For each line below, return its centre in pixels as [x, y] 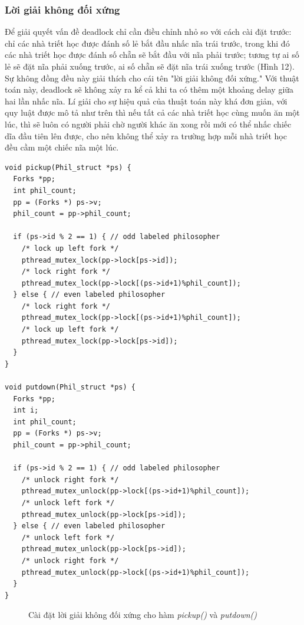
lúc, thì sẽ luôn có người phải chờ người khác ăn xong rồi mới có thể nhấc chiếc [148, 124]
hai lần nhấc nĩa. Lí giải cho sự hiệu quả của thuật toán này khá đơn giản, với [146, 101]
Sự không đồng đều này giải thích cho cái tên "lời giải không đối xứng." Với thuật [152, 78]
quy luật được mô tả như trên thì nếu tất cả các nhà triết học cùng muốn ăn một [152, 112]
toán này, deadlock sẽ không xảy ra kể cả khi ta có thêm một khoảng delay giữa [149, 89]
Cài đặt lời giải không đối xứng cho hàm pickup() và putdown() [143, 615]
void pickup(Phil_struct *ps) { [68, 167]
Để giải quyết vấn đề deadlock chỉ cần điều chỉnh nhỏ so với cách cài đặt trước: [148, 32]
